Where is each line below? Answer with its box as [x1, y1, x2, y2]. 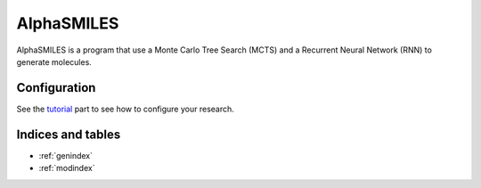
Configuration [16, 80, 96, 95]
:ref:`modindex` [38, 163, 95, 174]
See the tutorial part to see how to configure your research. [16, 103, 235, 114]
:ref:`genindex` [38, 150, 94, 160]
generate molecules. [16, 56, 93, 67]
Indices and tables [16, 127, 121, 142]
